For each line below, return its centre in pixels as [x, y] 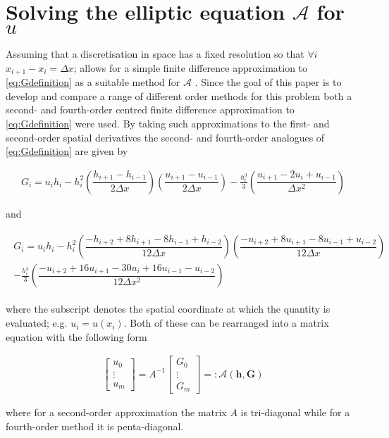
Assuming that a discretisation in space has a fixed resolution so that [155, 54]
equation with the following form [76, 336]
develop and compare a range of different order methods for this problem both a [179, 95]
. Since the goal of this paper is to [268, 82]
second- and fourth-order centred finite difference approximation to [150, 109]
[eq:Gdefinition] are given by [67, 151]
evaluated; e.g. [37, 323]
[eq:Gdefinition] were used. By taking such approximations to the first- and [168, 123]
